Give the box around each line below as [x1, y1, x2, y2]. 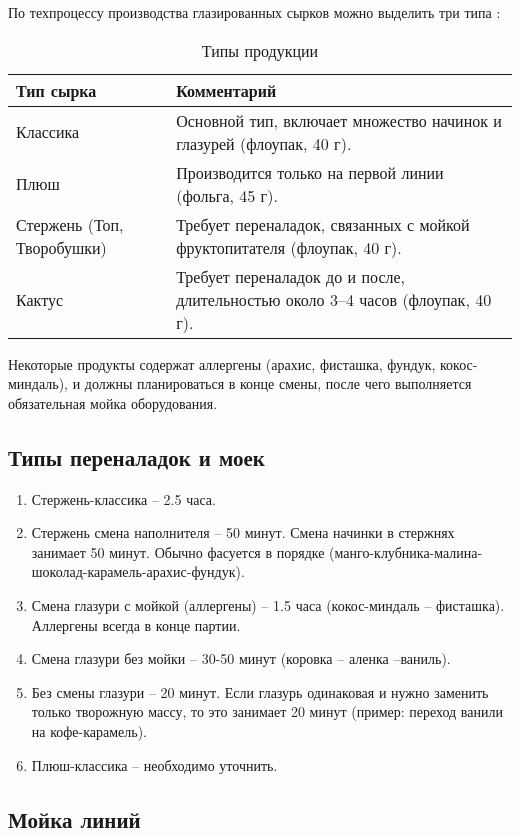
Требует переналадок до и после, [176, 264, 406, 288]
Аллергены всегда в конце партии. [31, 614, 241, 635]
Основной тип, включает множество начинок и [176, 108, 502, 132]
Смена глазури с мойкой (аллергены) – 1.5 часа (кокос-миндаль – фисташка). [31, 594, 505, 615]
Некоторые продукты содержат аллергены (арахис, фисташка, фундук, [8, 353, 436, 374]
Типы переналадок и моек [8, 441, 265, 472]
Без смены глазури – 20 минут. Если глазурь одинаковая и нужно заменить [31, 681, 489, 702]
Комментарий [176, 78, 277, 102]
